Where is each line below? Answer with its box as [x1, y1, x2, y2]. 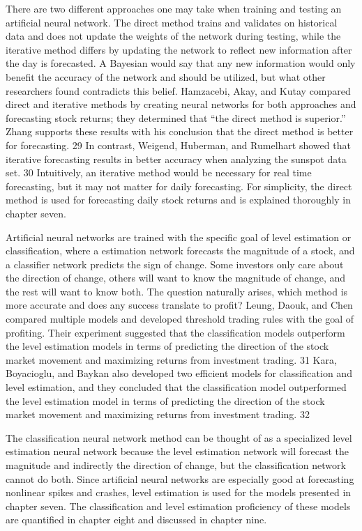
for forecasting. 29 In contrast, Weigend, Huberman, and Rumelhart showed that [6, 137, 351, 152]
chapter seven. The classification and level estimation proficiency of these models [6, 498, 351, 513]
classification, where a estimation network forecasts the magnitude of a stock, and [6, 243, 355, 258]
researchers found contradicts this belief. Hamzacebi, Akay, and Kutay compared [6, 83, 351, 98]
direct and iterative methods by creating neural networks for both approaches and [6, 97, 356, 111]
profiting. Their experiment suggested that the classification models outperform [6, 325, 345, 339]
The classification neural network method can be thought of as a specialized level [6, 430, 352, 445]
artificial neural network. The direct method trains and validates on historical [6, 15, 338, 29]
